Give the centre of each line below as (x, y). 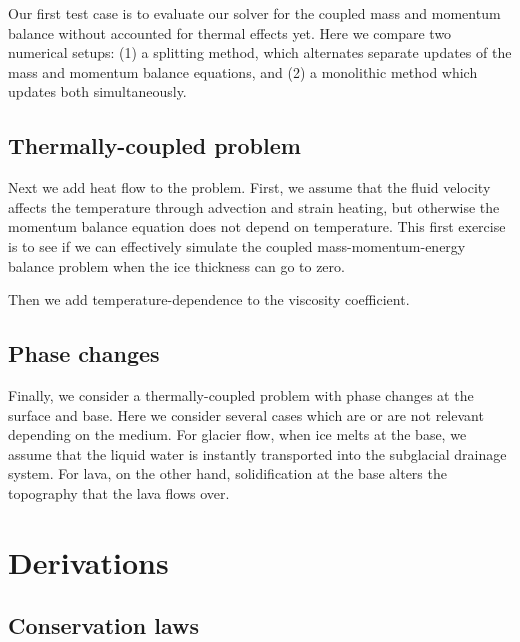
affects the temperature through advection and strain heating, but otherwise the (254, 206)
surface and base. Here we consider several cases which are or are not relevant (246, 414)
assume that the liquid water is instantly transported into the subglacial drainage (257, 453)
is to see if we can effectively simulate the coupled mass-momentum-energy (237, 245)
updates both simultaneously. (97, 91)
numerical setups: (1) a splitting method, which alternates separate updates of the (260, 52)
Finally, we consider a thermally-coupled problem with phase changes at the (241, 394)
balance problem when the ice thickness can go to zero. (176, 265)
